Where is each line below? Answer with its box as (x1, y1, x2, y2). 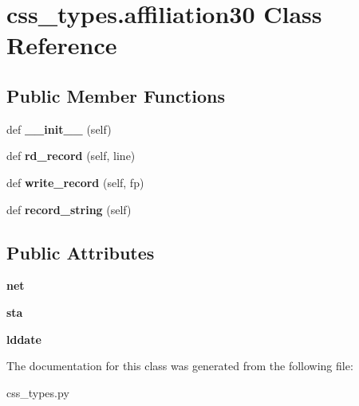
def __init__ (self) (6, 120, 112, 137)
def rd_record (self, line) (6, 147, 136, 164)
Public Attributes (6, 240, 155, 264)
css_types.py (6, 384, 69, 400)
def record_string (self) (6, 201, 132, 217)
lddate (6, 330, 41, 347)
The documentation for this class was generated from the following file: (6, 357, 353, 374)
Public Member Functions (6, 83, 225, 107)
